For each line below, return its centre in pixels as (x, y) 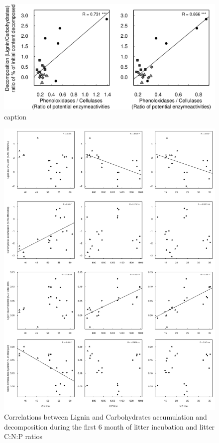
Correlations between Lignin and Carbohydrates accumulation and (106, 417)
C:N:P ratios (23, 436)
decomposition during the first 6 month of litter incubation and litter (109, 426)
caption (15, 116)
